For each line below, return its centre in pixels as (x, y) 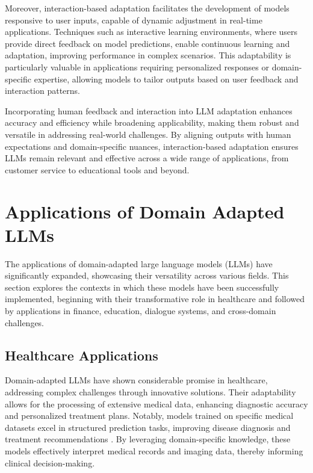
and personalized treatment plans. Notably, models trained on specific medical (149, 416)
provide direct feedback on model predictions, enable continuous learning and (147, 43)
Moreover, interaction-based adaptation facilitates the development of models (147, 8)
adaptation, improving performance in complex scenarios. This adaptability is (148, 55)
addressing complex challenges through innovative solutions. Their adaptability (150, 391)
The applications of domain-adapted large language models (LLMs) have (139, 263)
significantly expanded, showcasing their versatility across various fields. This (147, 275)
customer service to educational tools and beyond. (97, 169)
